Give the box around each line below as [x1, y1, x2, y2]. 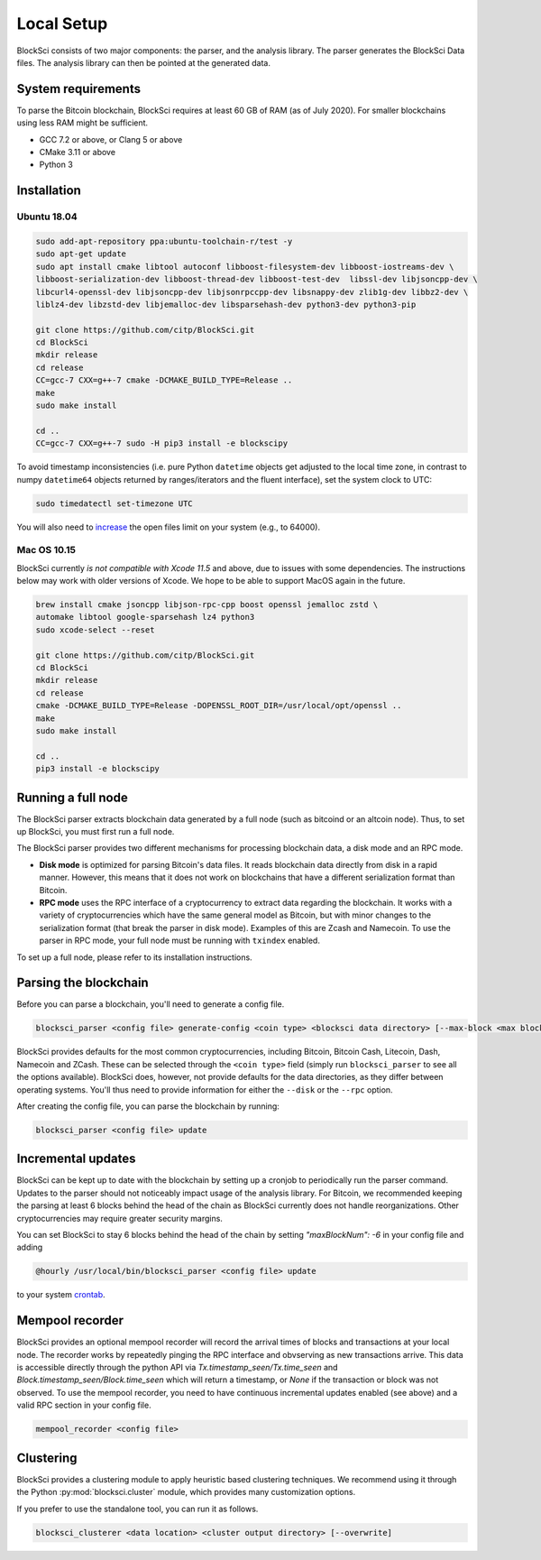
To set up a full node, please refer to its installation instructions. [16, 952, 252, 963]
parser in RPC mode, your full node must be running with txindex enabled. [39, 935, 320, 946]
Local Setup [16, 14, 108, 33]
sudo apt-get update [35, 249, 126, 259]
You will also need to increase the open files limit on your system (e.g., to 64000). [16, 522, 320, 532]
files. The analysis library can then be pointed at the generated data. [16, 57, 270, 68]
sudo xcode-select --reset [35, 624, 155, 635]
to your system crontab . [16, 1289, 105, 1300]
